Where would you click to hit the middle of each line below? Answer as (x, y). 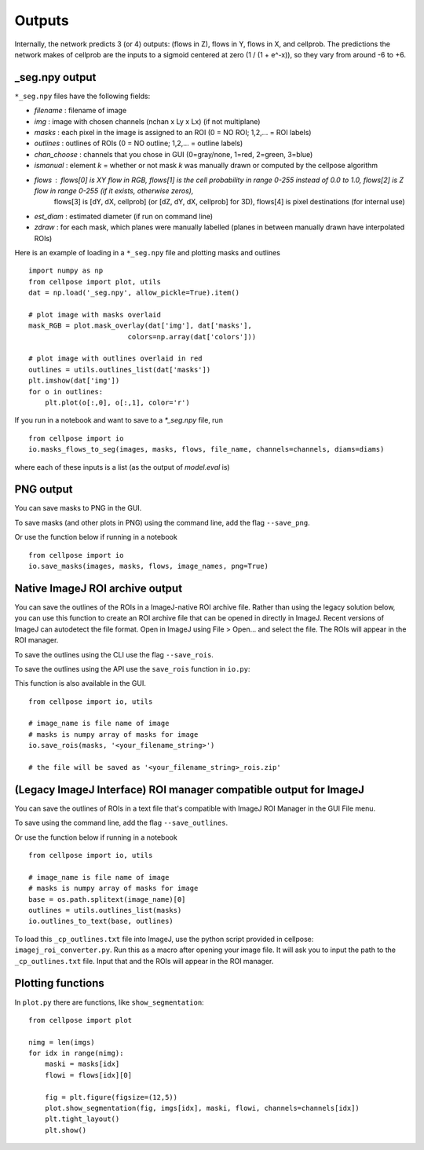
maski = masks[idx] (82, 1064)
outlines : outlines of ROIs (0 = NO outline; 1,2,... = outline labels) (139, 143)
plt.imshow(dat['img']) (74, 381)
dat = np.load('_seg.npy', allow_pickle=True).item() (134, 293)
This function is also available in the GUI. (80, 683)
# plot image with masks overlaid (95, 315)
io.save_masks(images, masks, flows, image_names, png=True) (148, 566)
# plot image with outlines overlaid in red (116, 359)
